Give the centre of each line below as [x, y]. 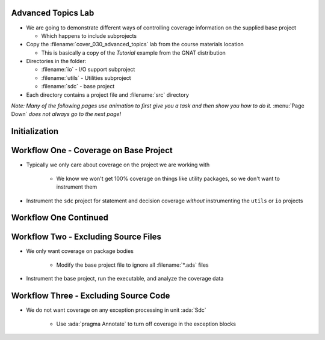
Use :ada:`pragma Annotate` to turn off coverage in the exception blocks [146, 324]
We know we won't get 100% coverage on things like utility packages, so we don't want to [168, 178]
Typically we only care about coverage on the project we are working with [118, 165]
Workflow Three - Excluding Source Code [91, 296]
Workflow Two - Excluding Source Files [86, 237]
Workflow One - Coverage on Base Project [92, 150]
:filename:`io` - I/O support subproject [88, 70]
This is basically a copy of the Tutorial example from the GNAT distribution [133, 53]
